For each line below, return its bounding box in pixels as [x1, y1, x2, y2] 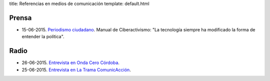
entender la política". [21, 34, 64, 40]
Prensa [9, 13, 32, 22]
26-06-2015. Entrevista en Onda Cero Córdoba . [21, 60, 120, 66]
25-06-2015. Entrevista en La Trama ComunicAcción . [21, 67, 131, 73]
